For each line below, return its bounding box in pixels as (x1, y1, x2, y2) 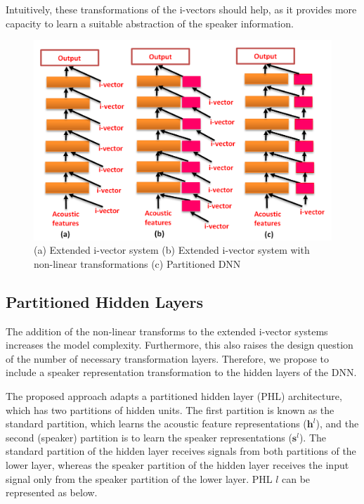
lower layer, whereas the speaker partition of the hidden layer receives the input (6, 457, 349, 472)
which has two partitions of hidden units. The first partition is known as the (6, 402, 334, 417)
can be (282, 471, 311, 486)
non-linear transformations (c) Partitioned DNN (34, 256, 241, 271)
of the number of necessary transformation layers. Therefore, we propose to (6, 351, 329, 366)
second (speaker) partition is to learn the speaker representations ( (6, 429, 292, 444)
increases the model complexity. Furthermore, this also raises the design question (6, 337, 353, 352)
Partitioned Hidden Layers (6, 290, 203, 312)
